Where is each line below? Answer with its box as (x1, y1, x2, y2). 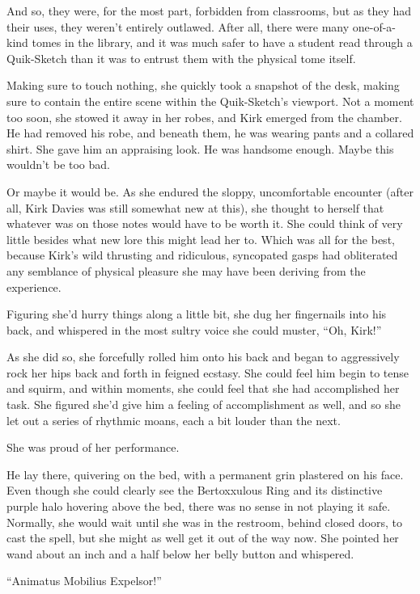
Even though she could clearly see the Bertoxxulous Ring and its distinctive (6, 482, 383, 499)
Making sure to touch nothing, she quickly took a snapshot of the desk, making (6, 77, 400, 94)
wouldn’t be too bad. (6, 156, 110, 173)
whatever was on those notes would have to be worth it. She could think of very (6, 215, 403, 232)
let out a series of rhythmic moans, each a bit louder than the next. (6, 411, 341, 428)
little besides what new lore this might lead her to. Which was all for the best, (6, 230, 395, 247)
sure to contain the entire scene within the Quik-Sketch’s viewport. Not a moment (6, 92, 414, 109)
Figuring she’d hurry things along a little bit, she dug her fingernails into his (6, 305, 387, 322)
